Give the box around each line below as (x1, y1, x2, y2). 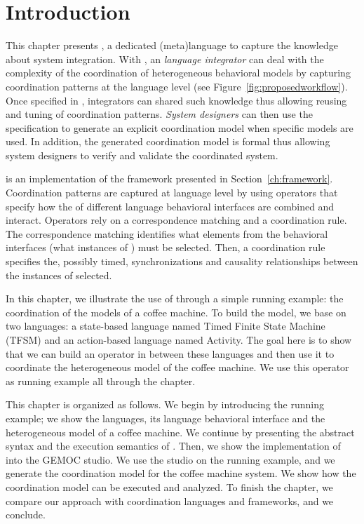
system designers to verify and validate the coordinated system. (6, 147, 278, 162)
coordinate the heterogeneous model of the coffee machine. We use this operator (6, 360, 349, 375)
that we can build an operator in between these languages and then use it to (6, 346, 335, 361)
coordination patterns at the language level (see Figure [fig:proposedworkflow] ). (6, 79, 348, 93)
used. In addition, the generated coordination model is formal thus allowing (6, 134, 330, 149)
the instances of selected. (6, 267, 112, 282)
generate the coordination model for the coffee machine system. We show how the (6, 466, 356, 481)
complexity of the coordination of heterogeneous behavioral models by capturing (6, 65, 351, 80)
